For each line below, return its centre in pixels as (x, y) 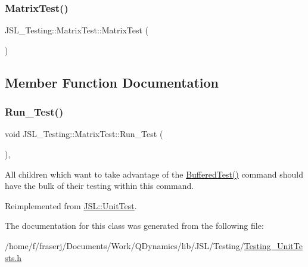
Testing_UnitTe (273, 245)
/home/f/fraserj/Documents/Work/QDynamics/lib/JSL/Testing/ (125, 245)
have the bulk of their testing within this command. (99, 186)
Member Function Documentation (112, 82)
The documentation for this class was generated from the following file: (134, 226)
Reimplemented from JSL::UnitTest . (71, 205)
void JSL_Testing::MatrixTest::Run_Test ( (84, 134)
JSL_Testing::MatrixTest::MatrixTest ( (77, 30)
